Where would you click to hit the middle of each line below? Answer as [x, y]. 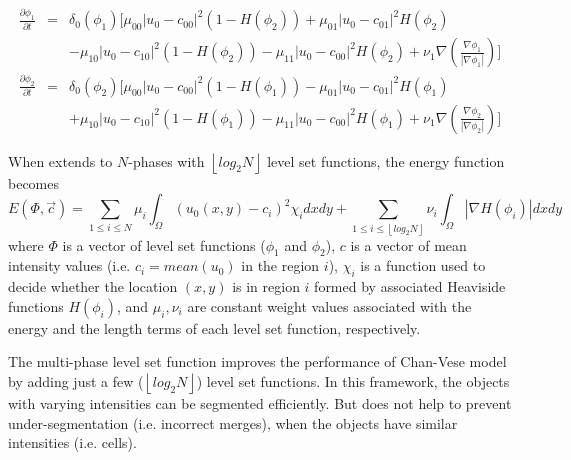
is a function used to [423, 265]
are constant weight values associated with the [329, 305]
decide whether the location [93, 286]
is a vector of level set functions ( [164, 244]
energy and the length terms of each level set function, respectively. [214, 327]
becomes [34, 182]
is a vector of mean [408, 244]
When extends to [60, 160]
